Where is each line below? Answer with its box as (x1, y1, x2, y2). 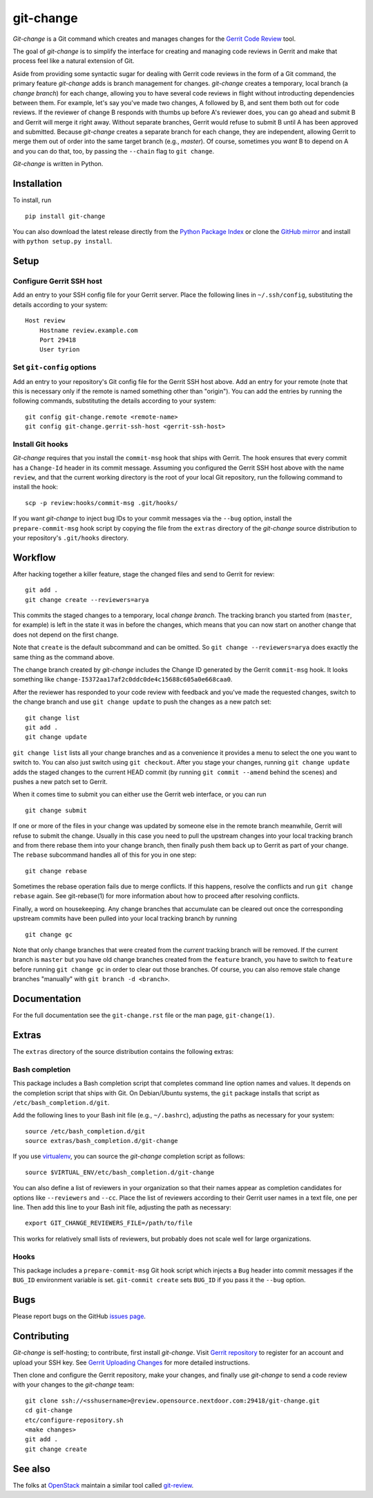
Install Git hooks (12, 439, 68, 449)
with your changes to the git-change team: (12, 1380, 135, 1389)
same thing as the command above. (12, 652, 115, 661)
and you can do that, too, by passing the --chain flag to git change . (12, 147, 215, 155)
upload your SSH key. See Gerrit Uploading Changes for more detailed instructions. (12, 1358, 250, 1367)
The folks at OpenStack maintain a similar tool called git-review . (12, 1481, 194, 1489)
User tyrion (39, 346, 80, 354)
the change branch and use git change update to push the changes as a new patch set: (12, 697, 272, 706)
